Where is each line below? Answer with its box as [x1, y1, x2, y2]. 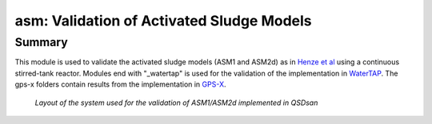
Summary [14, 35, 68, 49]
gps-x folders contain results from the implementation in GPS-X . [14, 79, 227, 89]
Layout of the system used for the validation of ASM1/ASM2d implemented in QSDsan [34, 98, 318, 107]
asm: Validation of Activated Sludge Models [14, 12, 312, 29]
